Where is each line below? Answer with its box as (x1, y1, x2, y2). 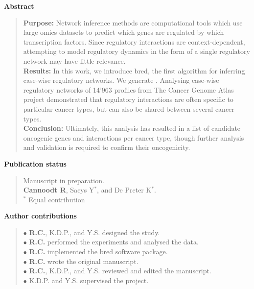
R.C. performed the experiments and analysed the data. (29, 237, 199, 247)
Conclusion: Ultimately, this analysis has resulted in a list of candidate (23, 123, 241, 133)
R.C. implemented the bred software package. (29, 246, 168, 257)
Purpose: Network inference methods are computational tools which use (23, 17, 243, 27)
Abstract (4, 1, 34, 11)
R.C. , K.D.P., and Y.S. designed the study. (29, 227, 160, 237)
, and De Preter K (97, 185, 152, 195)
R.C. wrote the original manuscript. (29, 256, 139, 266)
